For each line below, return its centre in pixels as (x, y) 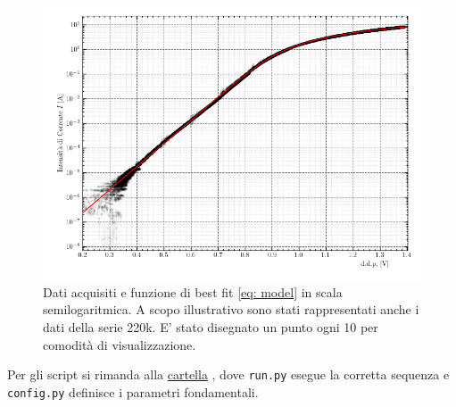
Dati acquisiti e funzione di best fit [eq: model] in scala (193, 291)
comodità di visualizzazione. (120, 344)
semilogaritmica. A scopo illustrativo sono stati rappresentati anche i (231, 309)
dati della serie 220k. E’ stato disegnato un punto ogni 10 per (211, 327)
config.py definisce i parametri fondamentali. (133, 391)
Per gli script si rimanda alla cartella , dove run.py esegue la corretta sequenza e (228, 374)
